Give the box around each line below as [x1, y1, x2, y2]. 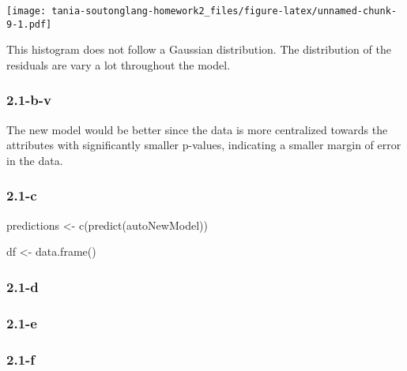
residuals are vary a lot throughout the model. [6, 56, 231, 73]
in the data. [6, 152, 63, 168]
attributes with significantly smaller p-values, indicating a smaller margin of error [6, 137, 401, 153]
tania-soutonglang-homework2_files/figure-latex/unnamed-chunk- [51, 6, 397, 17]
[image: [6, 6, 47, 17]
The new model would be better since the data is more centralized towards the [6, 121, 388, 137]
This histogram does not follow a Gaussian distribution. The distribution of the [6, 41, 391, 58]
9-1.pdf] [6, 18, 52, 30]
